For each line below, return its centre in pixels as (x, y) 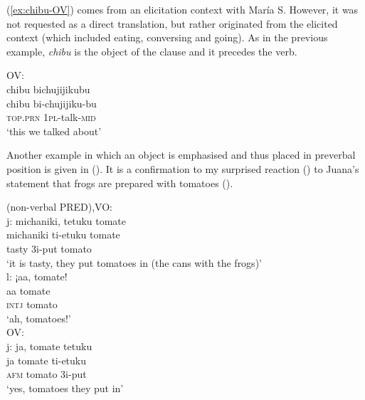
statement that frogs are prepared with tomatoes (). (120, 183)
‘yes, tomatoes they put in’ (65, 388)
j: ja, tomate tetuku (49, 346)
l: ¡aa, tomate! (37, 277)
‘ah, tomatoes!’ (39, 318)
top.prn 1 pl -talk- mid (51, 117)
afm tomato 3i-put (47, 374)
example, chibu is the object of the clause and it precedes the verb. (152, 51)
